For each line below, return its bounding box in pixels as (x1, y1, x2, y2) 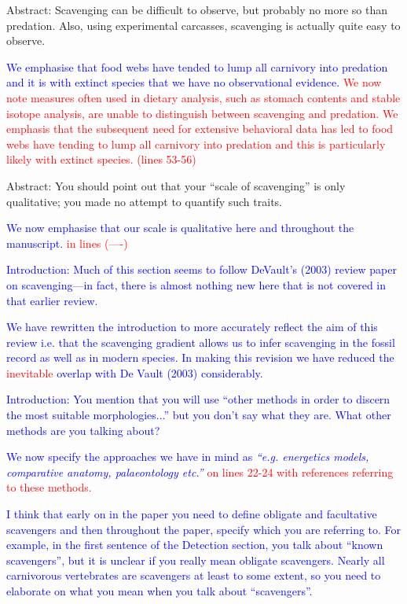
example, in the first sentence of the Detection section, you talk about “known (6, 536, 383, 553)
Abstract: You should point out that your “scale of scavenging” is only (6, 177, 346, 193)
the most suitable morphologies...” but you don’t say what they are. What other (6, 407, 391, 423)
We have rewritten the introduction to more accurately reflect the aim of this (6, 319, 378, 335)
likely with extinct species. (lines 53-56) (6, 151, 196, 168)
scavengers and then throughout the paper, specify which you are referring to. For (6, 521, 401, 537)
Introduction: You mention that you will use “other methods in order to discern (6, 391, 390, 407)
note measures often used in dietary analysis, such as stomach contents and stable (6, 89, 401, 105)
